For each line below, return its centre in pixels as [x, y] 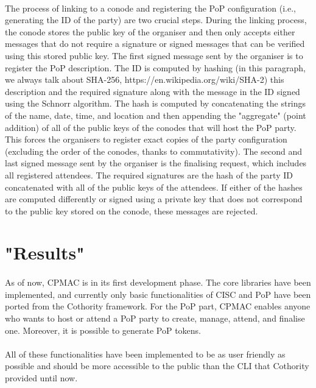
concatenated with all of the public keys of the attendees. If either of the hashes [154, 187]
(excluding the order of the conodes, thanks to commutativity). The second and [153, 151]
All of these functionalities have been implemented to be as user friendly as [145, 354]
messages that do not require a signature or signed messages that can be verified [155, 44]
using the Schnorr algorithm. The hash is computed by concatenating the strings [156, 103]
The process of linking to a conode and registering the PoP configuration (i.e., [150, 8]
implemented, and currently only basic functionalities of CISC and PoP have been [158, 294]
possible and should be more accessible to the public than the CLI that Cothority [157, 366]
